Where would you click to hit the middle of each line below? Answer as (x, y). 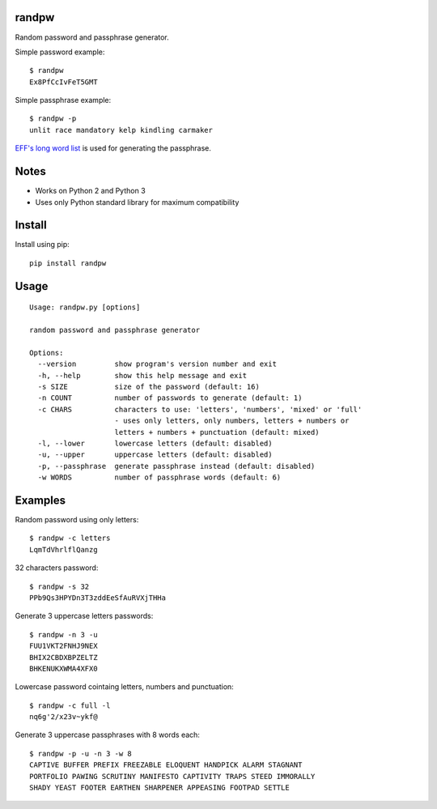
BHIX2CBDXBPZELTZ (64, 657)
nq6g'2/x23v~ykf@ (64, 717)
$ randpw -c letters (70, 538)
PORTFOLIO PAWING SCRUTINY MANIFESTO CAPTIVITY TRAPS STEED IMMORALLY (172, 776)
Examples (40, 500)
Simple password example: (60, 52)
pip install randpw (68, 263)
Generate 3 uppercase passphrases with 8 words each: (107, 735)
